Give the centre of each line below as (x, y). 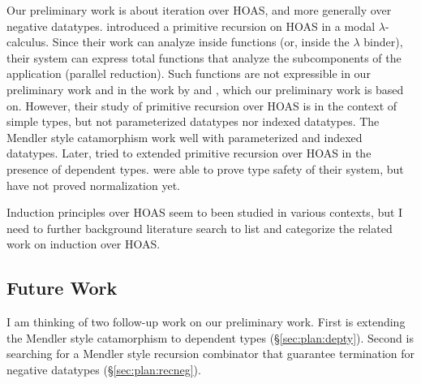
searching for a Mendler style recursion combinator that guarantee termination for (211, 354)
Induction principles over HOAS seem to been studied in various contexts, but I (205, 212)
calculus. (28, 42)
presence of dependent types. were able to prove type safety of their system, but (205, 168)
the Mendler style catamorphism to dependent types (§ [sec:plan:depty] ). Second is (210, 337)
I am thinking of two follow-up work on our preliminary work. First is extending (206, 322)
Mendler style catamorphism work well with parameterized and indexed (185, 137)
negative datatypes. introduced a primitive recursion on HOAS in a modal (191, 26)
